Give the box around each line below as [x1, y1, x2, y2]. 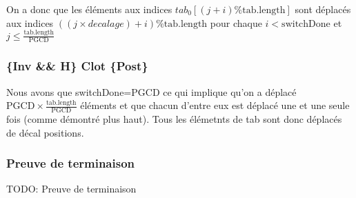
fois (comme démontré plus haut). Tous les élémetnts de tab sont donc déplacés [6, 111, 342, 126]
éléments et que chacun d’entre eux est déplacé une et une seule [80, 98, 350, 112]
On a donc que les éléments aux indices [6, 2, 172, 16]
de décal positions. [6, 125, 84, 139]
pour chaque [210, 15, 262, 30]
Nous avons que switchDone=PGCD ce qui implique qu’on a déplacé [6, 84, 297, 99]
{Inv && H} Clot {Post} [6, 57, 148, 75]
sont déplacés [295, 2, 351, 16]
